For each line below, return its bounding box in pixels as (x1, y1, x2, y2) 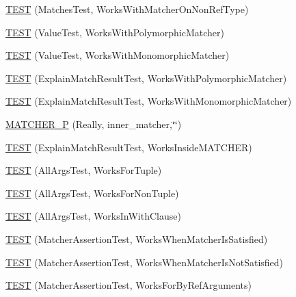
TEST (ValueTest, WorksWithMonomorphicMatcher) (5, 48, 230, 62)
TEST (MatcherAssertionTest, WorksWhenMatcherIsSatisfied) (5, 231, 268, 246)
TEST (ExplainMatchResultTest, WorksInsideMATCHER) (5, 140, 252, 154)
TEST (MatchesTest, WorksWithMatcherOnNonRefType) (5, 2, 249, 16)
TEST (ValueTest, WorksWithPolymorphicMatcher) (5, 25, 224, 39)
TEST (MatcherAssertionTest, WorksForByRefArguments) (5, 278, 252, 292)
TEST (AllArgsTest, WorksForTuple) (5, 163, 162, 177)
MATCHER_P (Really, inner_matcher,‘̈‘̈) (5, 116, 182, 131)
